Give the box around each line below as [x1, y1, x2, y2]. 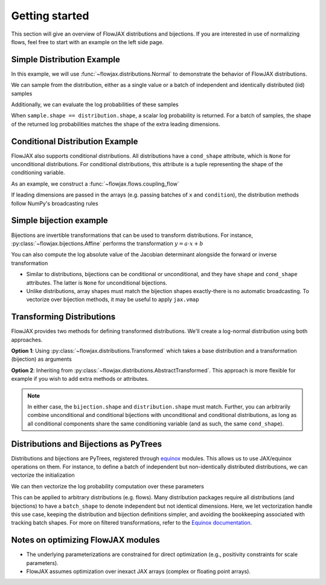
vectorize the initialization [11, 471, 75, 479]
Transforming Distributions [11, 312, 116, 322]
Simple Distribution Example [11, 54, 120, 65]
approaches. [11, 336, 43, 343]
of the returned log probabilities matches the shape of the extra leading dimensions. [11, 120, 220, 128]
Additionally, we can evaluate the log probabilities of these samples [11, 101, 179, 108]
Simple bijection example [11, 215, 108, 226]
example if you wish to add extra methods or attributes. [11, 375, 149, 383]
